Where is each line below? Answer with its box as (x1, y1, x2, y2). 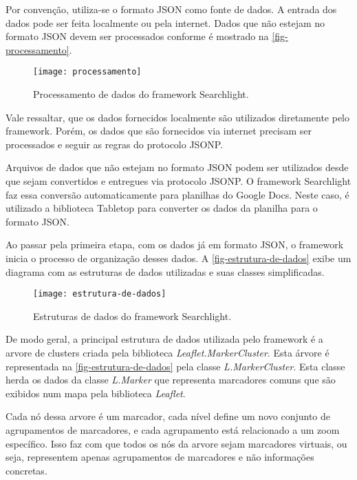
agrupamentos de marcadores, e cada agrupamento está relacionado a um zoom (6, 422, 340, 437)
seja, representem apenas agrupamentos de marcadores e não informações (6, 450, 314, 464)
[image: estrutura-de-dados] (33, 289, 166, 299)
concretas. (6, 463, 47, 477)
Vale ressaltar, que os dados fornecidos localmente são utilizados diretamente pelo (6, 110, 349, 124)
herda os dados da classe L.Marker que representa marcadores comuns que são (6, 372, 336, 387)
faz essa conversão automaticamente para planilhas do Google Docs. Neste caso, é (6, 187, 349, 201)
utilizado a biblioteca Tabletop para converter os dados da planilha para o (6, 201, 318, 215)
